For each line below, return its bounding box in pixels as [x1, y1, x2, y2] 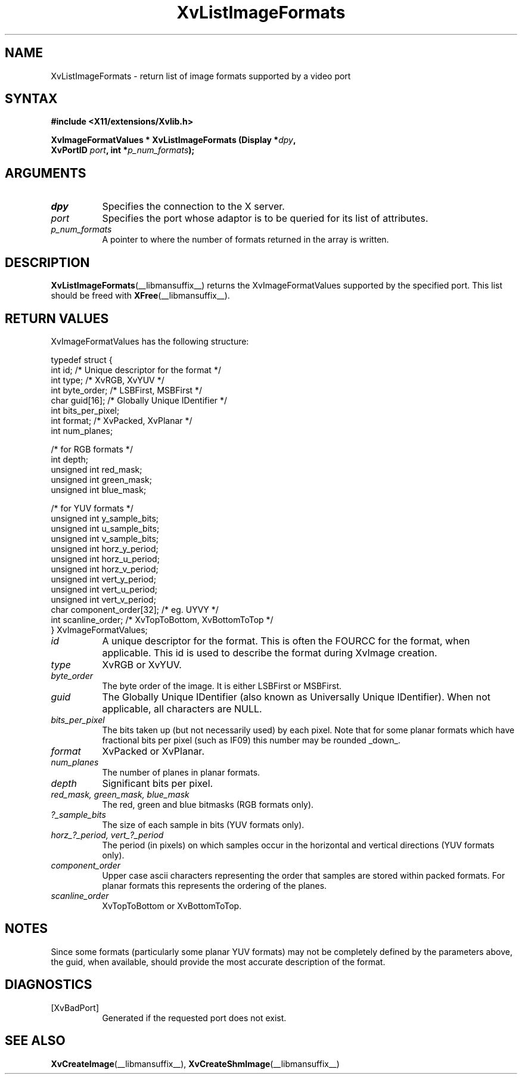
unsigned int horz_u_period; [51, 553, 160, 564]
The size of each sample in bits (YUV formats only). [102, 819, 304, 830]
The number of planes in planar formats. [102, 767, 260, 777]
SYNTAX [5, 91, 58, 107]
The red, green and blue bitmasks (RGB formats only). [102, 799, 314, 810]
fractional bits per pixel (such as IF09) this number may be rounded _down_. [102, 734, 400, 745]
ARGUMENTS [5, 165, 86, 181]
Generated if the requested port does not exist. [102, 1012, 287, 1023]
